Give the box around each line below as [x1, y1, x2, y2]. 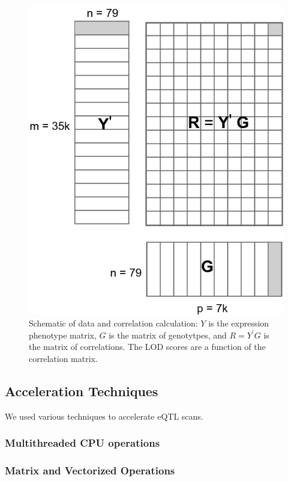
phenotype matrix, [29, 328, 97, 341]
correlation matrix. [29, 352, 98, 364]
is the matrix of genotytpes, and [109, 328, 227, 341]
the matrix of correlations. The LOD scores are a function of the [29, 340, 266, 353]
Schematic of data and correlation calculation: [29, 316, 198, 329]
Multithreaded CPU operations [5, 435, 160, 450]
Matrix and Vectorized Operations [5, 462, 175, 477]
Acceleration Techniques [5, 381, 158, 400]
